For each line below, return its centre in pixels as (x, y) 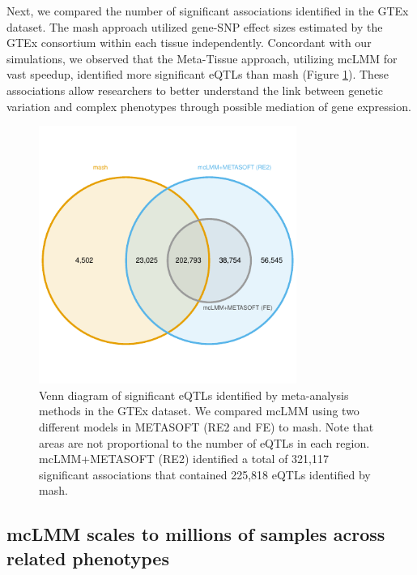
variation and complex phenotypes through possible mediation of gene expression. (209, 106)
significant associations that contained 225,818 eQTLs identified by (205, 474)
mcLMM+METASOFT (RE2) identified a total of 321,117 (184, 459)
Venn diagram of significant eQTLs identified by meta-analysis (194, 395)
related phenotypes (88, 558)
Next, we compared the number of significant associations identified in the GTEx (208, 11)
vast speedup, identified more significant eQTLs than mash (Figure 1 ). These (198, 74)
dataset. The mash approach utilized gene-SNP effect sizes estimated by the (195, 26)
